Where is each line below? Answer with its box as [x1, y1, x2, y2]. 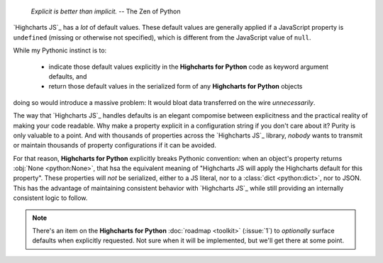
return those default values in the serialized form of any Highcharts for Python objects [48, 82, 303, 91]
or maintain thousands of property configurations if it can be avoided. [13, 141, 216, 150]
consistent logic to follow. [13, 194, 88, 202]
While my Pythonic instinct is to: [13, 46, 107, 55]
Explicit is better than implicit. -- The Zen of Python [30, 7, 181, 16]
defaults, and [48, 72, 87, 81]
